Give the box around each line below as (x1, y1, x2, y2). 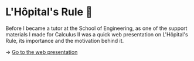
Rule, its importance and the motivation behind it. (5, 37, 124, 44)
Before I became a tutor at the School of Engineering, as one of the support (5, 25, 188, 32)
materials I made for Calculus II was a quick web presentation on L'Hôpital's (5, 30, 188, 38)
